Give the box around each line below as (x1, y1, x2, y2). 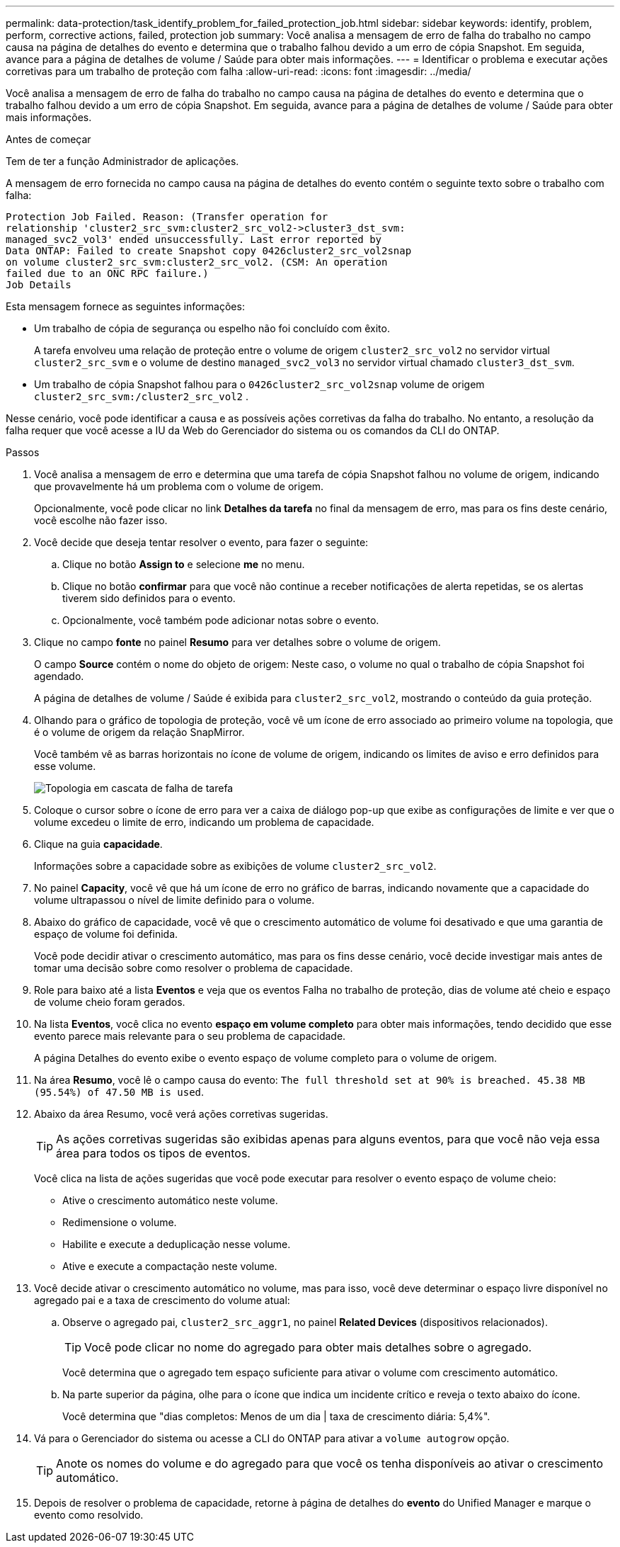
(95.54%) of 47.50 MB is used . (34, 1086, 205, 1098)
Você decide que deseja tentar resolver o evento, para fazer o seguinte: (34, 536, 369, 548)
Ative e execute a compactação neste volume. (62, 1260, 277, 1272)
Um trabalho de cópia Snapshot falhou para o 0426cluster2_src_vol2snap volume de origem (34, 378, 485, 390)
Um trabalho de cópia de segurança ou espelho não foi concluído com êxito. (34, 322, 390, 334)
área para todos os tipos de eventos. (56, 1146, 251, 1160)
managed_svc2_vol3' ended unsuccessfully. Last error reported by (6, 234, 382, 245)
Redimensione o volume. (62, 1216, 177, 1228)
